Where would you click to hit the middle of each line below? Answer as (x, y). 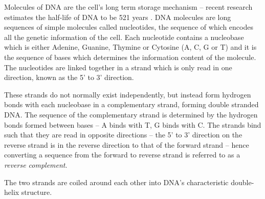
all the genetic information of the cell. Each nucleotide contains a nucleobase (124, 37)
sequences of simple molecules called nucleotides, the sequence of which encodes (129, 27)
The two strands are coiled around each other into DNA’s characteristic (116, 182)
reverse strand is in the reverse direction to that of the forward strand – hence (127, 144)
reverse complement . (36, 164)
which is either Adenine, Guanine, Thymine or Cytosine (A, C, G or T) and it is (130, 47)
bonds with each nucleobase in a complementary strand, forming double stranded (131, 104)
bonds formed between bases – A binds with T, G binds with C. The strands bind (133, 124)
